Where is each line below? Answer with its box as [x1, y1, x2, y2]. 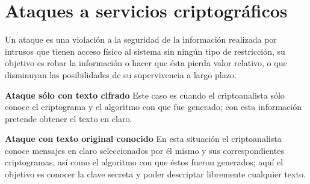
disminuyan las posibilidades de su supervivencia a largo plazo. [5, 68, 237, 81]
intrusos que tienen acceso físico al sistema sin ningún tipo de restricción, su [5, 44, 285, 57]
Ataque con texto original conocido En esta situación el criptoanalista [5, 132, 282, 145]
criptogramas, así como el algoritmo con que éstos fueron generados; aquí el [5, 156, 284, 168]
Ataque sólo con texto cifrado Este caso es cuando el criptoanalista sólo [5, 88, 285, 101]
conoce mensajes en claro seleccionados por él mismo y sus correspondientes [5, 144, 284, 156]
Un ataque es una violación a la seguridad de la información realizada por [5, 33, 277, 46]
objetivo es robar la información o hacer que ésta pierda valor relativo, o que [5, 57, 287, 69]
